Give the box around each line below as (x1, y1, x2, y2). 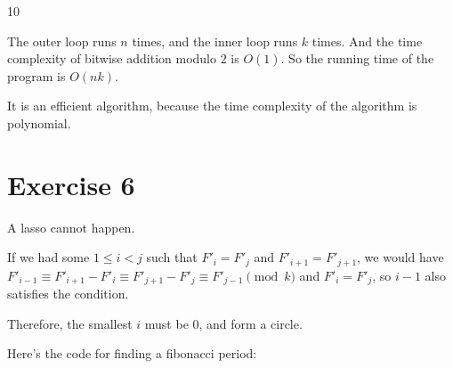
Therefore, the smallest (7, 314, 133, 332)
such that (146, 248, 198, 266)
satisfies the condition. (7, 284, 129, 303)
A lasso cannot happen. (7, 217, 135, 236)
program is (7, 66, 66, 85)
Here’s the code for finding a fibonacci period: (7, 344, 257, 363)
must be (144, 314, 189, 332)
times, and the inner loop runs (132, 31, 298, 50)
